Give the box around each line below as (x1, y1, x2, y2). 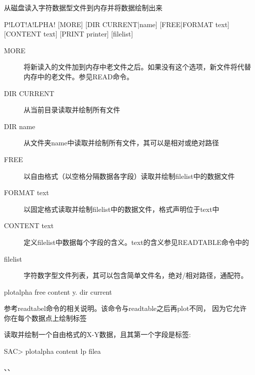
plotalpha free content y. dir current (4, 286, 112, 297)
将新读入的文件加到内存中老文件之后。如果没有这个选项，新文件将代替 (24, 62, 251, 72)
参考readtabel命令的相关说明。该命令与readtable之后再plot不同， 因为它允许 (4, 303, 247, 313)
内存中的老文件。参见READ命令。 (24, 71, 134, 81)
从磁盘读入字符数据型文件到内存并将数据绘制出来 (4, 2, 162, 12)
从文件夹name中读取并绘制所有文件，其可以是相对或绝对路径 (24, 137, 219, 148)
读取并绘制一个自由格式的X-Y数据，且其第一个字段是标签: (4, 329, 191, 340)
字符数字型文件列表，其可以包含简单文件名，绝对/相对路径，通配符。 (24, 270, 248, 280)
